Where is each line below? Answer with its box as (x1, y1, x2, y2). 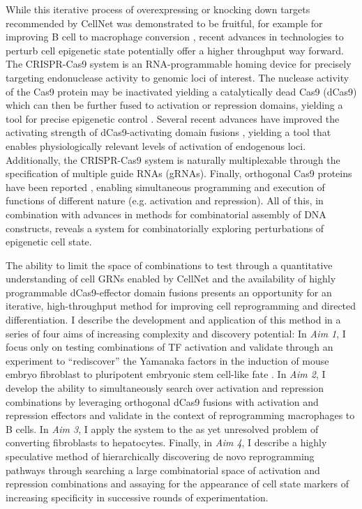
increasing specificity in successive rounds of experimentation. (6, 489, 269, 504)
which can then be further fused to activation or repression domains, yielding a (6, 98, 343, 112)
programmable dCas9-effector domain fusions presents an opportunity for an (6, 284, 332, 299)
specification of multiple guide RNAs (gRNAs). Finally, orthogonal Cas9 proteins (6, 166, 352, 181)
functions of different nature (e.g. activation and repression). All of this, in (6, 193, 324, 208)
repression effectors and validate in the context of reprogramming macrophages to (6, 408, 355, 423)
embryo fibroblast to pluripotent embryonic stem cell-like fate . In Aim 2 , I (6, 367, 326, 381)
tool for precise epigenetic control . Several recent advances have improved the (6, 111, 340, 126)
